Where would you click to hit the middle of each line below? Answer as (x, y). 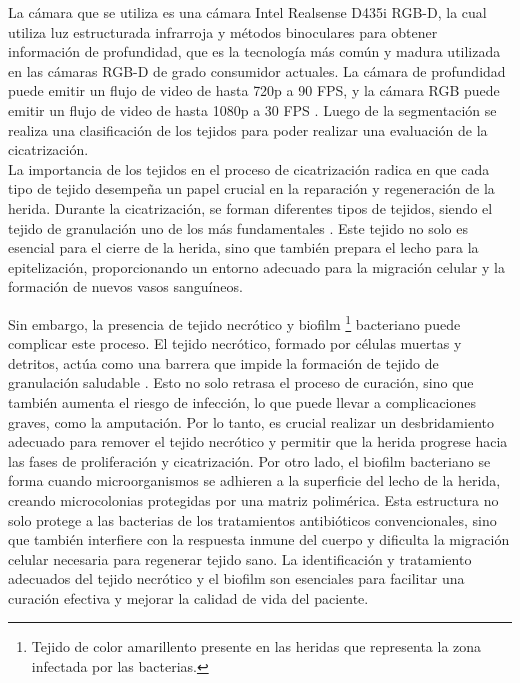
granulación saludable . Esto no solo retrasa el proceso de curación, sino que (241, 382)
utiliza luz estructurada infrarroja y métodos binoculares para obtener (223, 31)
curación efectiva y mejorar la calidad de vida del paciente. (188, 597)
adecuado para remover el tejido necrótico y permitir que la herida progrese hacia (258, 441)
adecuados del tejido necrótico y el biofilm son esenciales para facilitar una (236, 578)
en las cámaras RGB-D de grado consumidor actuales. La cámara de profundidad (257, 70)
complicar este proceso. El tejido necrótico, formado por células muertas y (235, 343)
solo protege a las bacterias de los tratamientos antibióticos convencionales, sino (252, 519)
